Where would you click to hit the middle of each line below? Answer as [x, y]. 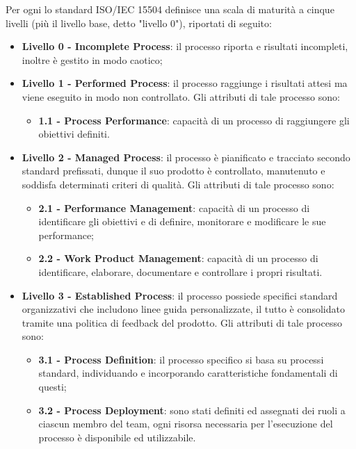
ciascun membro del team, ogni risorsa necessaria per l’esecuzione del [186, 424]
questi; [52, 387]
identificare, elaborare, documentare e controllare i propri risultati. [180, 271]
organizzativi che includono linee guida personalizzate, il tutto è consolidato [183, 309]
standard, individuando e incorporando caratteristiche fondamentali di [188, 373]
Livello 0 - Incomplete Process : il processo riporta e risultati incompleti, [185, 46]
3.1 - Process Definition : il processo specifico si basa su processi [181, 359]
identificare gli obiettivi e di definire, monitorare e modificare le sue [182, 221]
